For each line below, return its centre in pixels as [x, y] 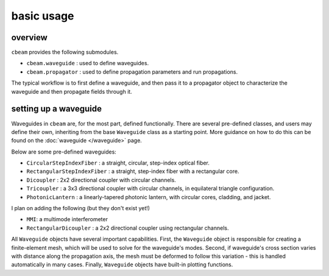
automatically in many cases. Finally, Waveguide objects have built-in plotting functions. [122, 264]
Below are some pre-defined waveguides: [64, 152]
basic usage [43, 16]
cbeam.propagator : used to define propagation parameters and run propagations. [132, 72]
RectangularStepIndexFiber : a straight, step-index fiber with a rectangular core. [133, 171]
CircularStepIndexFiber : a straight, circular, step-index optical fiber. [118, 163]
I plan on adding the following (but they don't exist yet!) [81, 208]
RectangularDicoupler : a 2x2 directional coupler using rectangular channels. [128, 228]
